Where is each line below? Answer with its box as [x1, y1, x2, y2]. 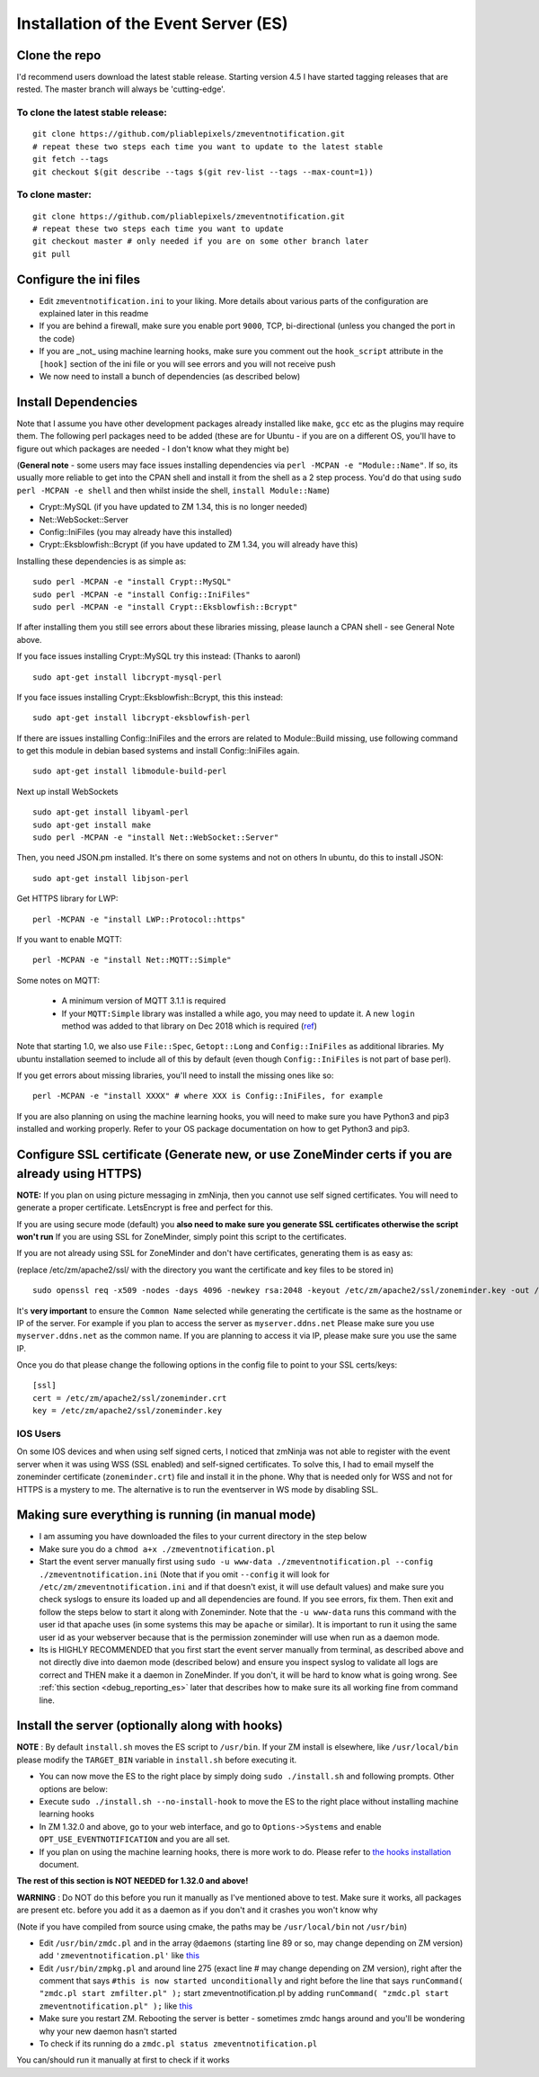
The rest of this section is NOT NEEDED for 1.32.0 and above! [16, 1876, 249, 1886]
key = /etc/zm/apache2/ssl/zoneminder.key [32, 1405, 223, 1416]
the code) [39, 333, 75, 343]
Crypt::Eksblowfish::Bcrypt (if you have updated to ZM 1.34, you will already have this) [39, 539, 358, 550]
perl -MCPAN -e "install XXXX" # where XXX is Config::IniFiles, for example [32, 1091, 384, 1101]
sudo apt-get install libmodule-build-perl [32, 766, 227, 777]
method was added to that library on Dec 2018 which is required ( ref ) [61, 1021, 318, 1031]
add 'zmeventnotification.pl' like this [39, 1950, 200, 1961]
